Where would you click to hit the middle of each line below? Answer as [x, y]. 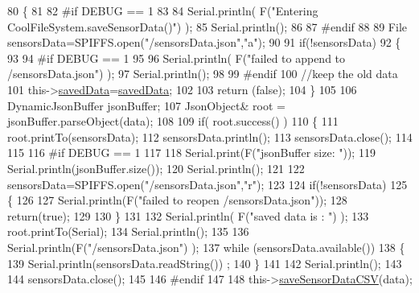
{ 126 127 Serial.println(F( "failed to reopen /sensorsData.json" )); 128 [177, 200]
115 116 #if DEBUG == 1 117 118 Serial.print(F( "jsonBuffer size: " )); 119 [191, 153]
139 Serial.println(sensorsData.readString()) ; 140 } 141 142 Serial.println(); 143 [205, 263]
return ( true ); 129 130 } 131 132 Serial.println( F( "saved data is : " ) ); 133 [188, 215]
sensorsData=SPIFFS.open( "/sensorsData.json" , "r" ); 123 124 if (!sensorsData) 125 [207, 184]
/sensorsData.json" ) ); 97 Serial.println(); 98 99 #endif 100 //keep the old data [203, 74]
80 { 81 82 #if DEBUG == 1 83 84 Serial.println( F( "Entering [163, 10]
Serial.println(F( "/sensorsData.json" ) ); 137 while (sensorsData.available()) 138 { [206, 247]
